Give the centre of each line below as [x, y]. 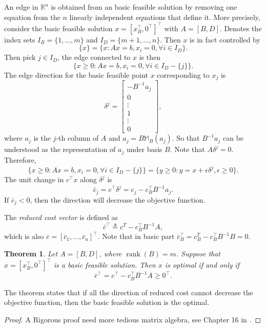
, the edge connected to [94, 57]
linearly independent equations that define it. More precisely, [165, 17]
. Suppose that [198, 253]
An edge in [21, 7]
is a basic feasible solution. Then [105, 264]
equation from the [32, 17]
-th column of [77, 138]
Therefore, [20, 159]
